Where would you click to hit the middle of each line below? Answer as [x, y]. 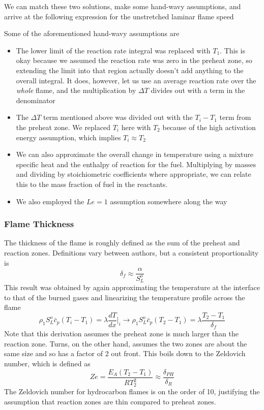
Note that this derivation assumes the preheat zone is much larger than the [121, 334]
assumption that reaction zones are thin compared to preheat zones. [110, 402]
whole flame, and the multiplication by [76, 90]
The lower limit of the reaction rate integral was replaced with [113, 50]
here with [136, 127]
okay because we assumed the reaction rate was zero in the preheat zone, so [134, 60]
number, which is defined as [47, 364]
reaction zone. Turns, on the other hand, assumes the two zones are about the [126, 343]
